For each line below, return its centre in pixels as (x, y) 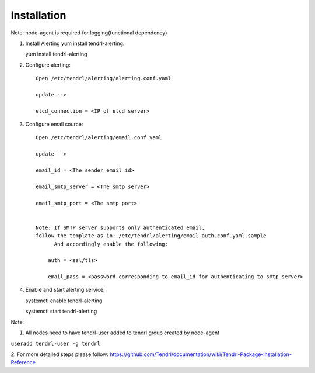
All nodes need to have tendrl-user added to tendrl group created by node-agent (123, 333)
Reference (23, 362)
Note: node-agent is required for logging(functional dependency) (89, 33)
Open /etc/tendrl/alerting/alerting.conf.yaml (104, 78)
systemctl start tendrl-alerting (61, 311)
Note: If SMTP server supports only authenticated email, (120, 227)
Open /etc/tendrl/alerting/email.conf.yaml (99, 138)
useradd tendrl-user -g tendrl (55, 344)
